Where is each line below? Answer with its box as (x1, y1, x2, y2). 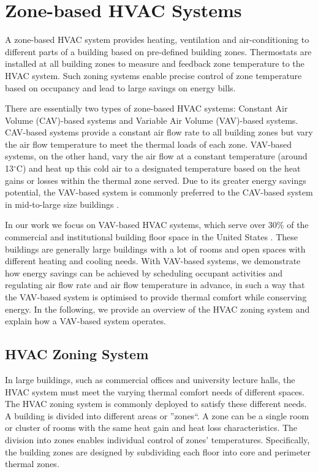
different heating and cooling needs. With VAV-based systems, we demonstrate (5, 254, 301, 267)
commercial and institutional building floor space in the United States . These (5, 230, 298, 243)
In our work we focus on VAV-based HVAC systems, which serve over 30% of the (5, 218, 309, 231)
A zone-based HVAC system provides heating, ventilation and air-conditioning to (5, 33, 309, 46)
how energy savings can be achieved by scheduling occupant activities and (5, 266, 282, 279)
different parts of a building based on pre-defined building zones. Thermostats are (5, 45, 312, 58)
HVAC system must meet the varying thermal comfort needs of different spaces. (5, 385, 305, 398)
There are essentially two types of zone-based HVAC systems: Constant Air (5, 102, 288, 115)
